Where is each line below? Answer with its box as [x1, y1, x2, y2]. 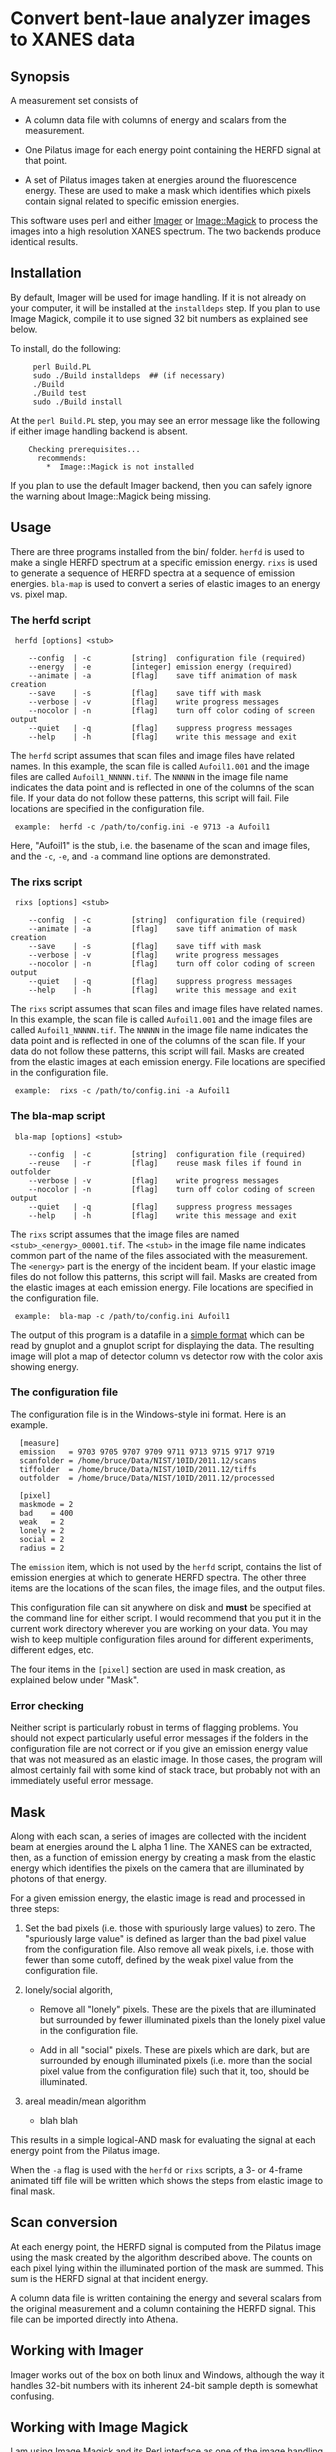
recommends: [36, 453, 87, 463]
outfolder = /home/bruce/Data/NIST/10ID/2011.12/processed [19, 1473, 275, 1483]
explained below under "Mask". [10, 1673, 140, 1686]
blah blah [39, 2114, 78, 2126]
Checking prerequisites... [28, 444, 141, 454]
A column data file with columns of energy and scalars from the [24, 114, 287, 126]
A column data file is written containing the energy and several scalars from [10, 2292, 322, 2304]
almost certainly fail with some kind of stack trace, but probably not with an [10, 1764, 321, 1776]
